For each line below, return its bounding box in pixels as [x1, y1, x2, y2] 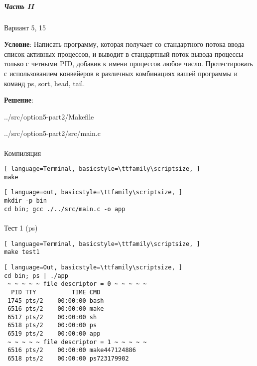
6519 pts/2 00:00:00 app [7, 330, 101, 338]
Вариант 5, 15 [4, 22, 46, 32]
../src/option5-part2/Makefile [4, 111, 94, 122]
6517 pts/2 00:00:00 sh [7, 313, 97, 321]
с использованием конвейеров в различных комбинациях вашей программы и [4, 68, 238, 78]
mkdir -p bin [4, 197, 47, 205]
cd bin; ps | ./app [4, 272, 68, 279]
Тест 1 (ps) [4, 222, 38, 233]
